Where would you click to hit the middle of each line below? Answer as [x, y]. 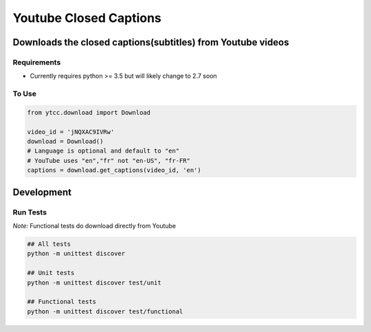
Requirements [37, 62]
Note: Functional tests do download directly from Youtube [94, 225]
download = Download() [65, 142]
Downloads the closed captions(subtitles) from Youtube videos [151, 42]
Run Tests [30, 212]
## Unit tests [51, 273]
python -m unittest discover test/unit [94, 283]
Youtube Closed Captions [87, 18]
